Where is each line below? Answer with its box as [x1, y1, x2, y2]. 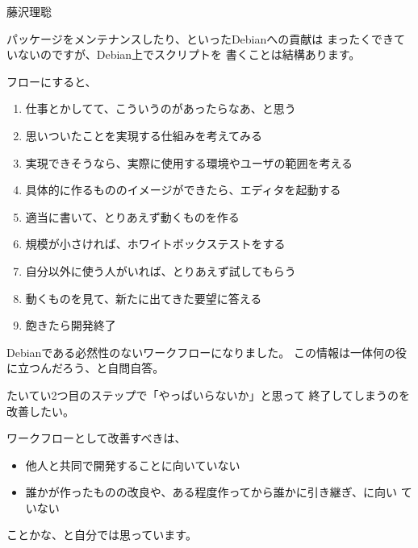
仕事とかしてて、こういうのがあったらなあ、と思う [25, 100, 296, 117]
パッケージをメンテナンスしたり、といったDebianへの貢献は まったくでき [6, 30, 394, 47]
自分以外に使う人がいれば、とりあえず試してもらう [25, 262, 296, 279]
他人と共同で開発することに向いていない [25, 456, 240, 473]
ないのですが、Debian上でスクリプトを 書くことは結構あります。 [17, 46, 361, 63]
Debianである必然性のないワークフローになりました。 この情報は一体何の [6, 343, 395, 360]
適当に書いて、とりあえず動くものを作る [25, 208, 240, 225]
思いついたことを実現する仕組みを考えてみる [25, 127, 263, 143]
